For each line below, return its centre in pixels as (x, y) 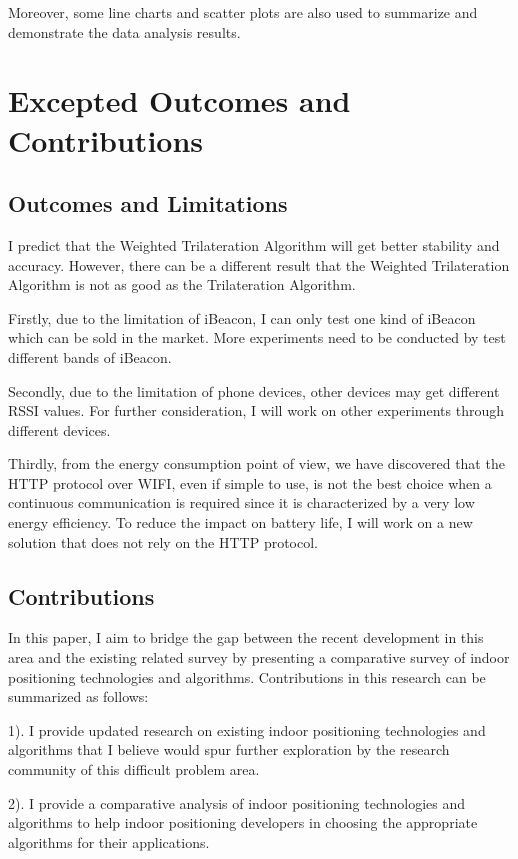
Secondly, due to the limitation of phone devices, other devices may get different (254, 390)
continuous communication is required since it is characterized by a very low (241, 502)
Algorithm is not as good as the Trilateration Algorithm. (182, 284)
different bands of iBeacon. (90, 356)
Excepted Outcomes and (179, 100)
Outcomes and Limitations (148, 203)
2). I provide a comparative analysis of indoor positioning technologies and (237, 802)
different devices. (59, 429)
